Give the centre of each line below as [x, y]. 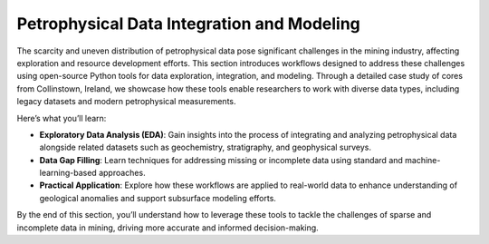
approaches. [122, 173]
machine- [422, 160]
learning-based [68, 173]
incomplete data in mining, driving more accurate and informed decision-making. [168, 228]
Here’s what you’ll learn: [62, 118]
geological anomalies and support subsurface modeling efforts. [158, 198]
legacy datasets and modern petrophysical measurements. [126, 102]
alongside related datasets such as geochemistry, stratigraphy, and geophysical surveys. [205, 147]
